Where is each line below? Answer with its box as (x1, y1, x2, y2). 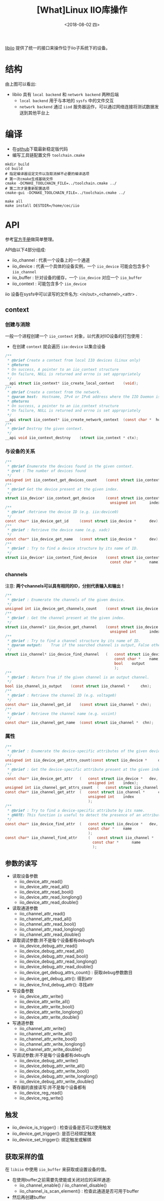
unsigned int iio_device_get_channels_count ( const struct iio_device (5, 606, 159, 612)
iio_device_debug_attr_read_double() (19, 964, 94, 970)
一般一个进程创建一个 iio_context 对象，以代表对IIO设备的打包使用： (5, 333, 144, 339)
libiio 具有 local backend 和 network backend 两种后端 (12, 91, 119, 97)
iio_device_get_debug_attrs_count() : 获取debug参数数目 (19, 970, 133, 976)
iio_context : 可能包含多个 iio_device (12, 280, 87, 287)
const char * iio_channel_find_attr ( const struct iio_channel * (5, 835, 154, 840)
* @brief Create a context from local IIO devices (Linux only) (7, 358, 141, 363)
